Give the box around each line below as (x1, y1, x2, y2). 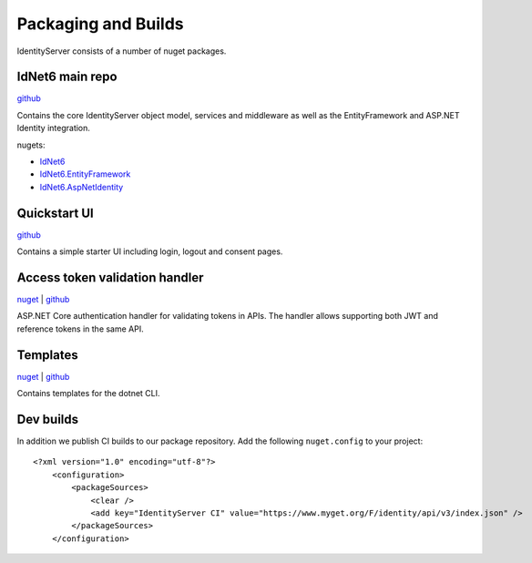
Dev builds (16, 411, 79, 427)
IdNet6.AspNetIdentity (39, 181, 124, 192)
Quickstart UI (16, 205, 95, 220)
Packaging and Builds (16, 14, 184, 34)
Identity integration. (16, 123, 91, 134)
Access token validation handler (16, 270, 204, 285)
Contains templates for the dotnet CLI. (16, 388, 160, 399)
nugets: (16, 139, 46, 150)
